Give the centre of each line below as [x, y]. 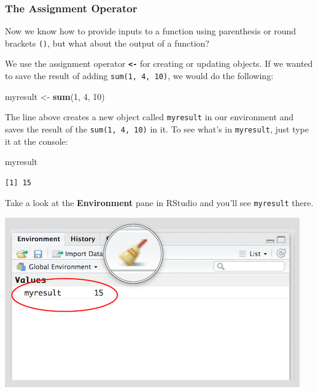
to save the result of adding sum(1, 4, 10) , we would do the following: [139, 76]
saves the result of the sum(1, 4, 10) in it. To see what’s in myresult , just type [157, 129]
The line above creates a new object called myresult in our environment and [149, 117]
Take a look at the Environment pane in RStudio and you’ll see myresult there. [159, 203]
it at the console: [37, 141]
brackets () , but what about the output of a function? [107, 43]
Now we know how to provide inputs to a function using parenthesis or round [151, 31]
